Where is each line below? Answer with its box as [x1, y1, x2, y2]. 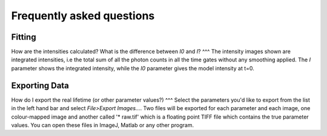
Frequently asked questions [11, 9, 155, 22]
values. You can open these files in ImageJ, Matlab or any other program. [11, 121, 194, 129]
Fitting [11, 32, 36, 42]
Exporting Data [11, 80, 70, 90]
